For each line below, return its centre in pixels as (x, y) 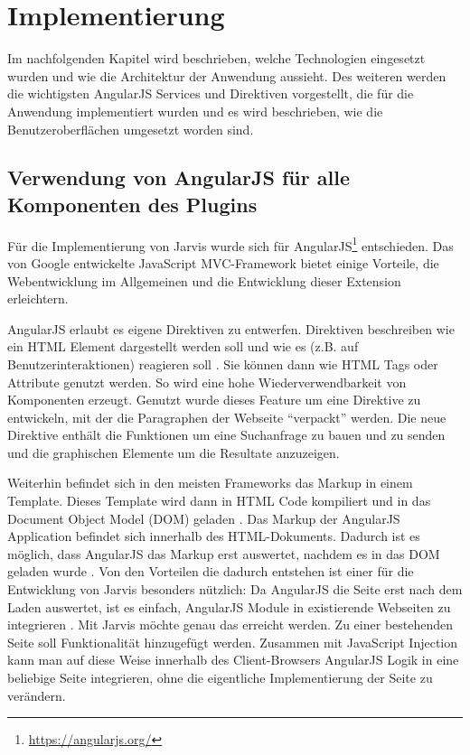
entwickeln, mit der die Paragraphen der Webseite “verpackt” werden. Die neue (227, 417)
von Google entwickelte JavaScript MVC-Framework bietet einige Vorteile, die (223, 262)
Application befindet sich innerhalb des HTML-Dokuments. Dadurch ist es (214, 536)
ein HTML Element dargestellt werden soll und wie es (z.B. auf (183, 346)
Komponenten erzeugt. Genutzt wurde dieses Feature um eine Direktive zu (214, 400)
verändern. (37, 695)
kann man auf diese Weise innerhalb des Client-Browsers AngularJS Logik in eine (233, 660)
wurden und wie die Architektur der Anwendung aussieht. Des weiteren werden (227, 75)
